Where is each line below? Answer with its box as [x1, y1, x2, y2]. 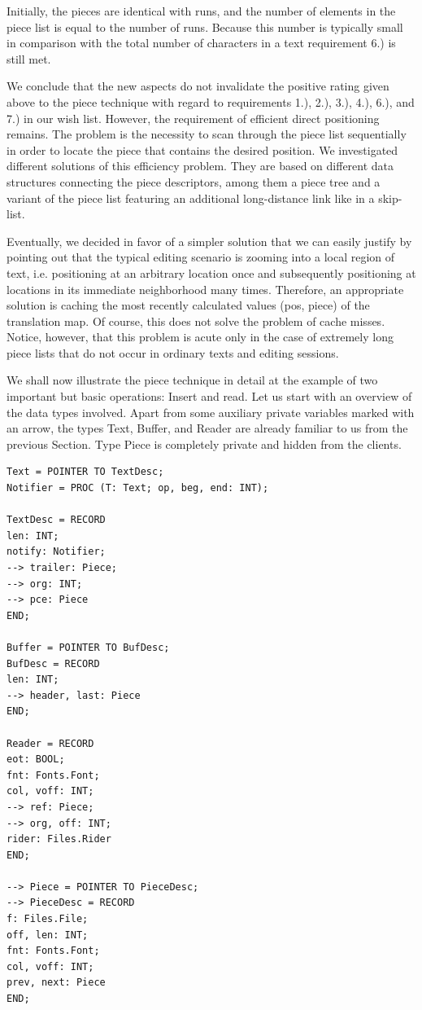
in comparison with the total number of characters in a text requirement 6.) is [7, 34, 396, 51]
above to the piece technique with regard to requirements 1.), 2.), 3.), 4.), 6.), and [7, 93, 415, 110]
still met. [7, 50, 51, 67]
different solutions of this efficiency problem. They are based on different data [7, 157, 394, 174]
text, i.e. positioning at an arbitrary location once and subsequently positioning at [7, 264, 416, 281]
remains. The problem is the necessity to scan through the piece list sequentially [7, 125, 407, 143]
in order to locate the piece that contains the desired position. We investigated [7, 141, 398, 158]
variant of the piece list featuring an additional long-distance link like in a [7, 189, 375, 206]
